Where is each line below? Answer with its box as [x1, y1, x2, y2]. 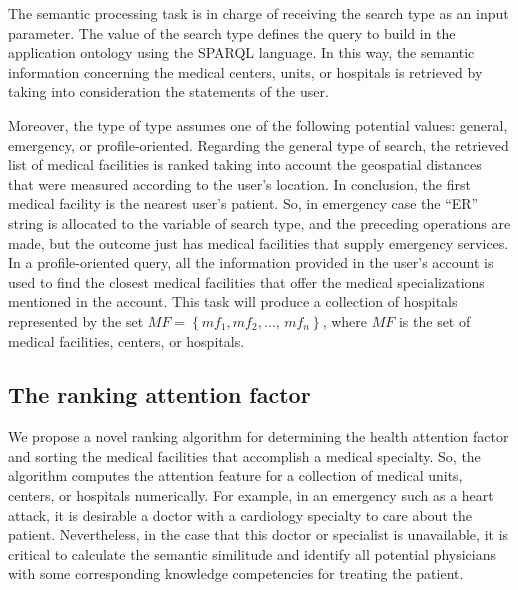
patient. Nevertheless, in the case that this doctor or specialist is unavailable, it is [8, 524, 509, 545]
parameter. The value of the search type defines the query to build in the [8, 22, 456, 43]
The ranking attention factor [8, 379, 311, 410]
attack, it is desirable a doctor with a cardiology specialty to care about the [8, 504, 472, 525]
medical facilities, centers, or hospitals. [8, 330, 245, 351]
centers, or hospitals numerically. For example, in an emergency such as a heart [8, 485, 494, 506]
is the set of [398, 310, 471, 331]
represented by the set [8, 310, 144, 331]
